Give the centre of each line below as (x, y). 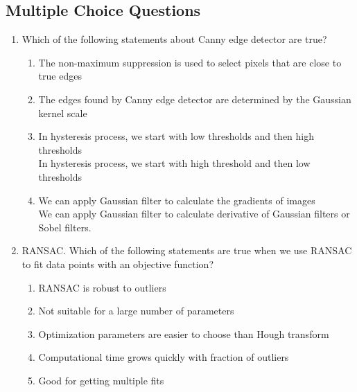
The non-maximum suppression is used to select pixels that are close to (190, 62)
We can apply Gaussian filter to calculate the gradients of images (177, 200)
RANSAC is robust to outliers (102, 287)
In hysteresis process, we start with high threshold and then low (174, 163)
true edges (60, 76)
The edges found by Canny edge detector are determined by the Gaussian (195, 99)
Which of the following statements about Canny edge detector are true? (174, 39)
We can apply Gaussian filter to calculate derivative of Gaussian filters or (194, 214)
